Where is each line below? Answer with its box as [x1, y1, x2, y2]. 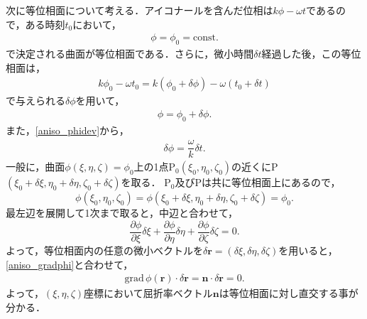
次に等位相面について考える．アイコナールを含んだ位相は [6, 3, 273, 17]
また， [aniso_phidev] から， [6, 122, 129, 137]
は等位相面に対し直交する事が [219, 286, 358, 301]
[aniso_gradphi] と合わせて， [6, 256, 133, 271]
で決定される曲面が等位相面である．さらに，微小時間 [6, 46, 254, 61]
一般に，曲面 [6, 159, 65, 174]
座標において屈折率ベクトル [84, 286, 213, 301]
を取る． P [121, 175, 171, 190]
